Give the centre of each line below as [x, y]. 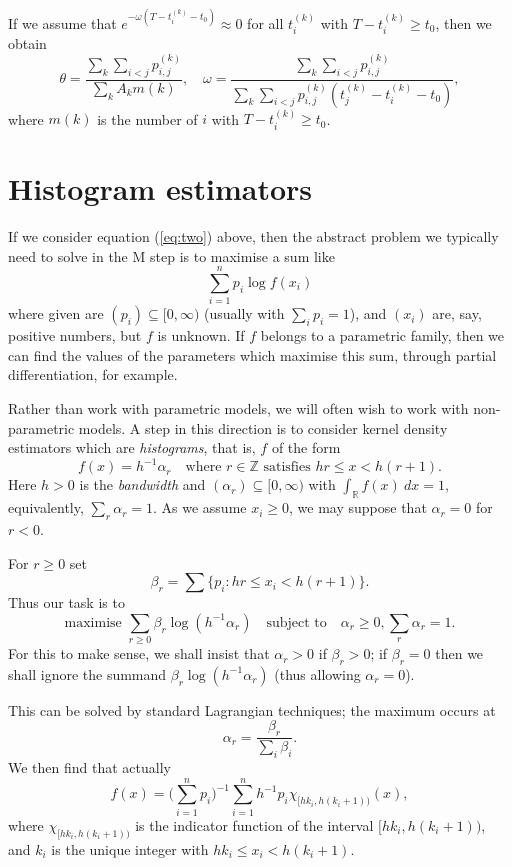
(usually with [244, 313]
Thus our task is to [66, 602]
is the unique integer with [130, 848]
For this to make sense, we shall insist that [139, 653]
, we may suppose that [358, 507]
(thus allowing [317, 673]
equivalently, [46, 507]
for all [265, 22]
